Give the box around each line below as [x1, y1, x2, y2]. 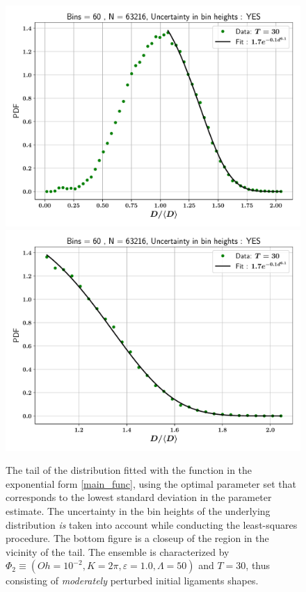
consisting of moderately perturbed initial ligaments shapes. [6, 573, 259, 588]
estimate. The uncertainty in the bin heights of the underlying [6, 503, 271, 518]
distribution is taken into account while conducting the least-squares [6, 517, 298, 532]
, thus [245, 558, 271, 573]
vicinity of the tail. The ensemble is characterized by [6, 544, 229, 559]
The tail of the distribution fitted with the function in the [6, 463, 252, 477]
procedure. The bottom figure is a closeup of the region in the [6, 531, 269, 545]
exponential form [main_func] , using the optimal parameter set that [6, 476, 296, 491]
